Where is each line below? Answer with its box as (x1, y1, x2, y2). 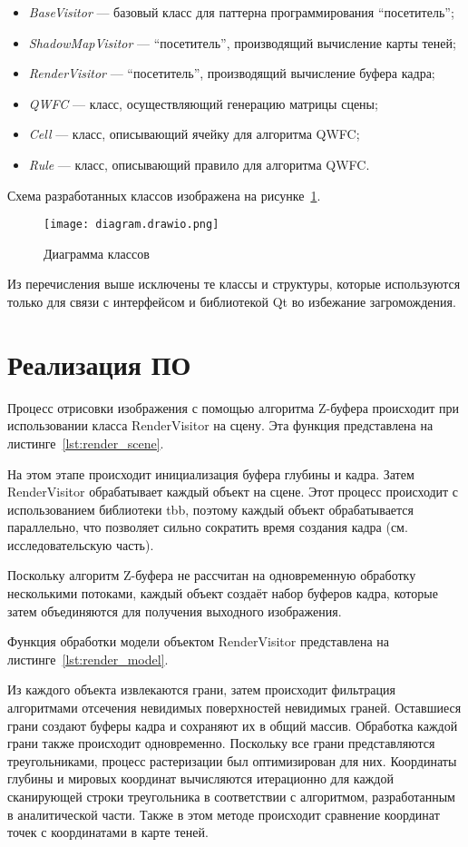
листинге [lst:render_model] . (7, 649, 169, 668)
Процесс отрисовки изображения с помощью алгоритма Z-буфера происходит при (7, 398, 459, 417)
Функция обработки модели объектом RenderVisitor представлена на (7, 632, 390, 651)
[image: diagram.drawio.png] (44, 218, 219, 231)
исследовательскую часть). (7, 535, 154, 554)
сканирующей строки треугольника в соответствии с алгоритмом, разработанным (7, 787, 455, 805)
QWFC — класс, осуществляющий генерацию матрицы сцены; (28, 94, 378, 113)
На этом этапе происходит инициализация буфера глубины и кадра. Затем (7, 464, 414, 483)
